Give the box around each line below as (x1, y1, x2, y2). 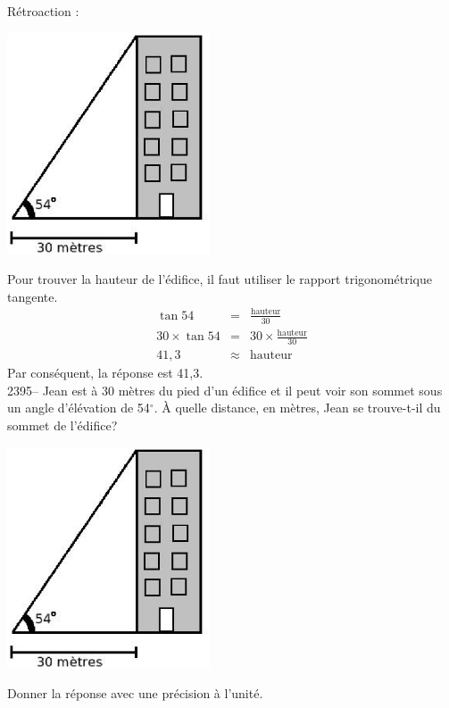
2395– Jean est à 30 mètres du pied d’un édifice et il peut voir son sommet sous (7, 380, 443, 399)
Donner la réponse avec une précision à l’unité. (7, 684, 263, 703)
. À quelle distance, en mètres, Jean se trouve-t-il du (154, 398, 441, 417)
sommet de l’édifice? (7, 415, 118, 434)
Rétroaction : (7, 2, 79, 20)
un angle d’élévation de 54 (7, 398, 150, 417)
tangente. (7, 287, 58, 305)
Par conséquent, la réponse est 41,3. (7, 363, 204, 382)
